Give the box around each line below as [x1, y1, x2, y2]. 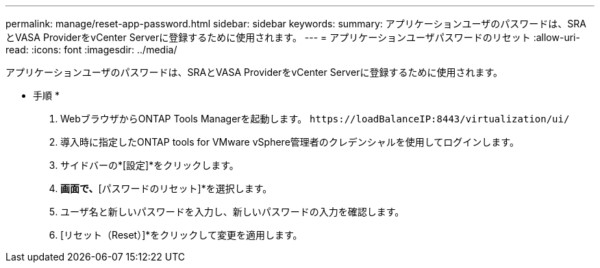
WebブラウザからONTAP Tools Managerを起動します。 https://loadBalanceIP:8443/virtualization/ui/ [60, 113, 570, 124]
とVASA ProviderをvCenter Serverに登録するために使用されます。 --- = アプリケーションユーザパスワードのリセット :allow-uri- [5, 31, 580, 43]
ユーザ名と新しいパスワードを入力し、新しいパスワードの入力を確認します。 [60, 206, 405, 217]
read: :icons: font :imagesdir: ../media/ [5, 44, 177, 55]
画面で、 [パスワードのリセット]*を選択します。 [60, 183, 273, 194]
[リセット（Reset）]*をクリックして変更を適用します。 [60, 229, 303, 241]
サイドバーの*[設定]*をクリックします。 [60, 159, 239, 171]
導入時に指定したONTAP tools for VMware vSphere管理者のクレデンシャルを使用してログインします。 [60, 136, 519, 148]
